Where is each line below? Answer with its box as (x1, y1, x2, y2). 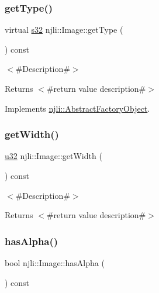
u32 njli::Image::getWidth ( (5, 150, 102, 162)
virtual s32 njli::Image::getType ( (5, 23, 123, 36)
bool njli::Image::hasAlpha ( (5, 257, 105, 268)
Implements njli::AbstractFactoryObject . (5, 102, 150, 114)
